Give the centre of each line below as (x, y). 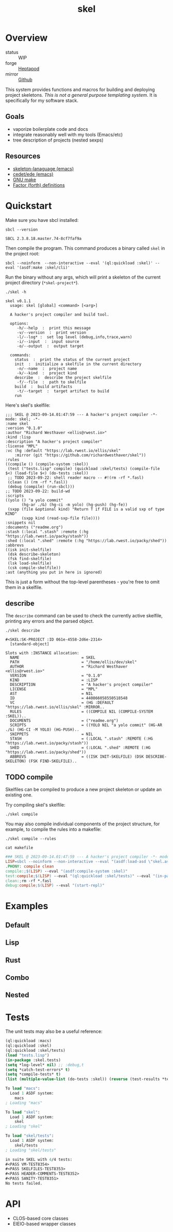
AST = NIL (52, 694)
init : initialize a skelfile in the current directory (78, 364)
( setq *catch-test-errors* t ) (38, 1070)
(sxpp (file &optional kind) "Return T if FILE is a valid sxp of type (86, 509)
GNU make (24, 179)
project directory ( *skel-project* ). (42, 282)
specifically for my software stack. (42, 100)
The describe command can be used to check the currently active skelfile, (84, 616)
